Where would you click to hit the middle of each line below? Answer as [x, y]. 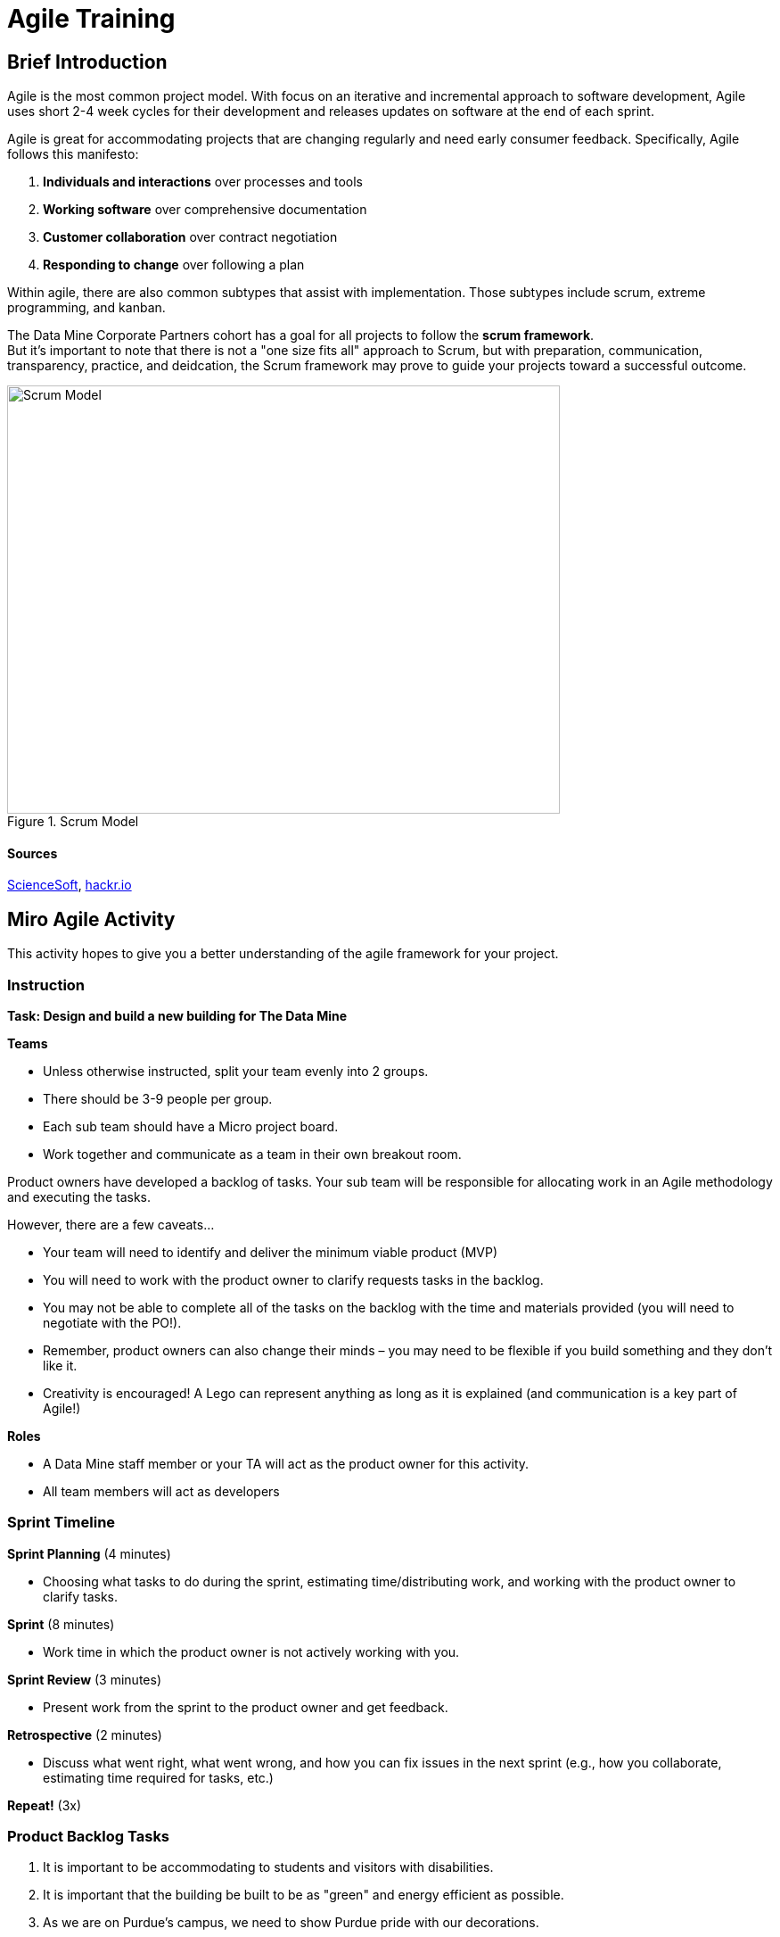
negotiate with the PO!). [112, 1322]
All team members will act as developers [161, 1491]
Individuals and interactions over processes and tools [203, 182]
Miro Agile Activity [91, 919]
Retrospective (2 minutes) [85, 1734]
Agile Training [91, 19]
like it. [60, 1365]
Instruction [46, 985]
